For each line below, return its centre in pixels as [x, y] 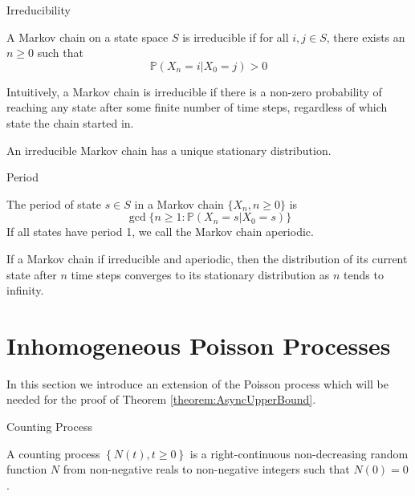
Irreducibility [39, 10]
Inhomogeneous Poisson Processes [199, 345]
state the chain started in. [70, 122]
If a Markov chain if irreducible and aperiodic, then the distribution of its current [207, 258]
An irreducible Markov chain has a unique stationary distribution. [169, 150]
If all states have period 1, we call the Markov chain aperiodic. [160, 232]
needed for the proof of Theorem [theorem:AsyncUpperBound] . [161, 399]
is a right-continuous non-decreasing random [299, 453]
